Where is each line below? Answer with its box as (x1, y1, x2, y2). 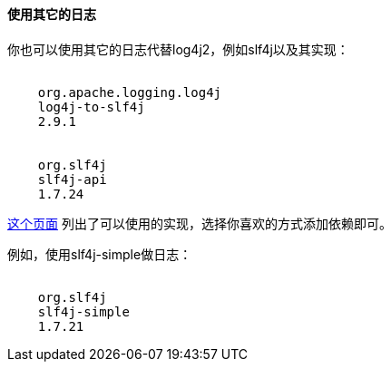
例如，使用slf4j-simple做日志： (7, 246, 192, 262)
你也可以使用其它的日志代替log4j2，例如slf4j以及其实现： (7, 41, 349, 57)
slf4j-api (37, 171, 107, 187)
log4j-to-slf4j (37, 99, 145, 114)
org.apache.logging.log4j (37, 84, 222, 100)
